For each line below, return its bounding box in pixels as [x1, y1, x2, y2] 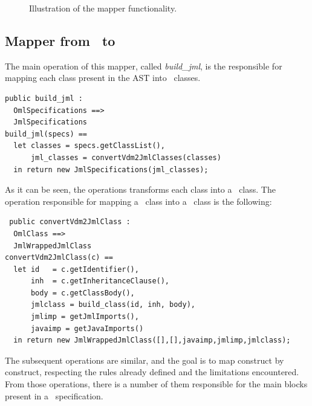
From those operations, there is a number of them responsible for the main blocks [5, 378, 308, 390]
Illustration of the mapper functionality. [29, 2, 177, 14]
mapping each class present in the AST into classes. [5, 71, 201, 84]
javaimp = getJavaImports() [30, 324, 144, 333]
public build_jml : [5, 94, 83, 103]
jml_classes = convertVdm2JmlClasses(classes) [30, 153, 221, 162]
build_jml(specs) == [5, 129, 88, 138]
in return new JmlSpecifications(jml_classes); [13, 165, 209, 174]
